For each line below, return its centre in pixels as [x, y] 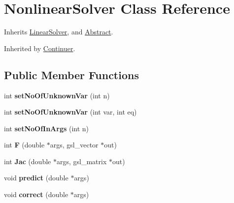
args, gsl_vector [74, 145]
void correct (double [36, 194]
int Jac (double [28, 161]
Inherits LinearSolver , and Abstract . [59, 32]
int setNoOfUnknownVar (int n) [57, 95]
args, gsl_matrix [82, 161]
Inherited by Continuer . [40, 48]
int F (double [24, 145]
